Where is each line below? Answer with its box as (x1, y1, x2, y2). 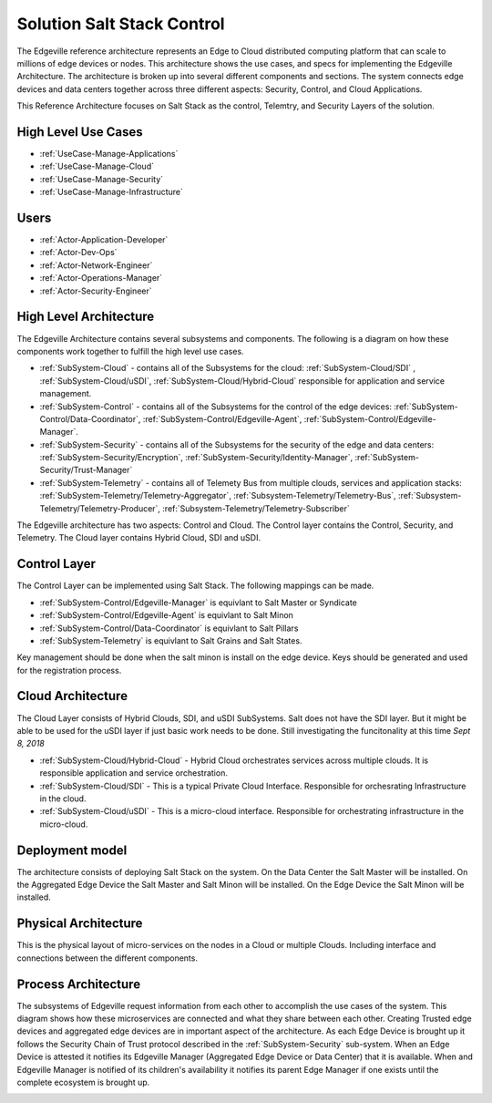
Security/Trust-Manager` (39, 465, 133, 476)
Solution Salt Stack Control (16, 14, 225, 34)
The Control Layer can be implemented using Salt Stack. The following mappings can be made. (16, 580, 374, 592)
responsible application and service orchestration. (39, 768, 228, 778)
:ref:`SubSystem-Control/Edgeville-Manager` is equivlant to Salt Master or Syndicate (39, 597, 357, 608)
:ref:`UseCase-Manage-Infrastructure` (39, 187, 184, 198)
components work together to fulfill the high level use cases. (16, 345, 245, 356)
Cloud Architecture (16, 688, 128, 704)
